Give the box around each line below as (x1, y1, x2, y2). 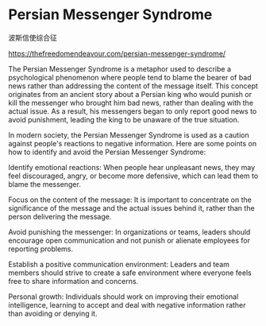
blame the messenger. (8, 179, 81, 188)
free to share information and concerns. (8, 276, 139, 285)
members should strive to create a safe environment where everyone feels (8, 268, 252, 277)
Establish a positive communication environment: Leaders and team (8, 259, 230, 269)
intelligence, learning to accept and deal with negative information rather (8, 300, 246, 309)
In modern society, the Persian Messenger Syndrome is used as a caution (8, 130, 250, 140)
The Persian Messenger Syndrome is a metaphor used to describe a (8, 64, 232, 73)
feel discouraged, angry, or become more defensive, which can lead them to (8, 171, 259, 180)
